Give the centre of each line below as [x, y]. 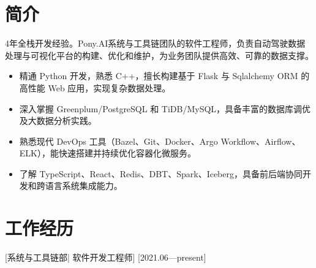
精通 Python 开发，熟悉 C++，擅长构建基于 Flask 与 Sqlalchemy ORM [159, 76]
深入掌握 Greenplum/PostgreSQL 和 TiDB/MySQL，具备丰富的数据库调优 [165, 108]
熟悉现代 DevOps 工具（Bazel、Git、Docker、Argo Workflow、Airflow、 [160, 141]
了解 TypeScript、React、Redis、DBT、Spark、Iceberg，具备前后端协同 [161, 173]
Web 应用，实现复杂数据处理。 [109, 87]
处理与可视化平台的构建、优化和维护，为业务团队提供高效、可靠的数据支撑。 [159, 55]
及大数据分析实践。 [58, 121]
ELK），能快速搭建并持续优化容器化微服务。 [107, 153]
